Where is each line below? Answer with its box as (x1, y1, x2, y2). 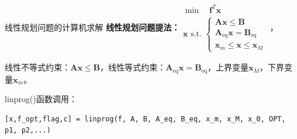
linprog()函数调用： (5, 93, 77, 105)
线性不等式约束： (5, 61, 70, 73)
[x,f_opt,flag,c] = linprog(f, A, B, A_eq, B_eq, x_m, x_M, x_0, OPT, (5, 114, 286, 123)
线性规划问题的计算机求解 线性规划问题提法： (5, 21, 180, 33)
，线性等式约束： (100, 61, 166, 73)
